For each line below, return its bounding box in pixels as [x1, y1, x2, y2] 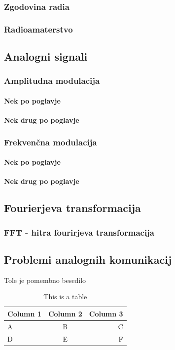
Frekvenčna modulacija [4, 136, 97, 148]
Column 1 [7, 308, 41, 318]
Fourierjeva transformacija [4, 200, 141, 215]
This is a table [43, 291, 87, 302]
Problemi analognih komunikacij [4, 251, 172, 267]
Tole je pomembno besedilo [4, 275, 86, 285]
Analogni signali [4, 49, 88, 64]
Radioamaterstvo [4, 23, 73, 35]
